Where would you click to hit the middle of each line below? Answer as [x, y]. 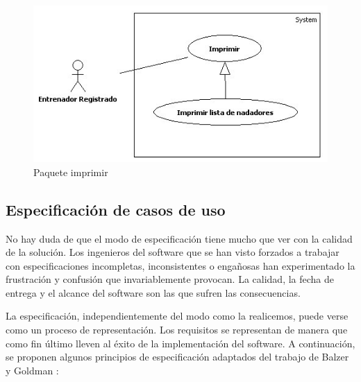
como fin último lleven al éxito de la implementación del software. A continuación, [180, 343]
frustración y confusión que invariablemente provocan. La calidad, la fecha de [170, 279]
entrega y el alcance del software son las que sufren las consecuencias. [153, 292]
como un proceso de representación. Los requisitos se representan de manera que [177, 330]
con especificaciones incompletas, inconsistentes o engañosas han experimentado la [180, 265]
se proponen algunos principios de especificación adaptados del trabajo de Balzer [177, 357]
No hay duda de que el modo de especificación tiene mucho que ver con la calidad [179, 238]
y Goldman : [32, 370]
